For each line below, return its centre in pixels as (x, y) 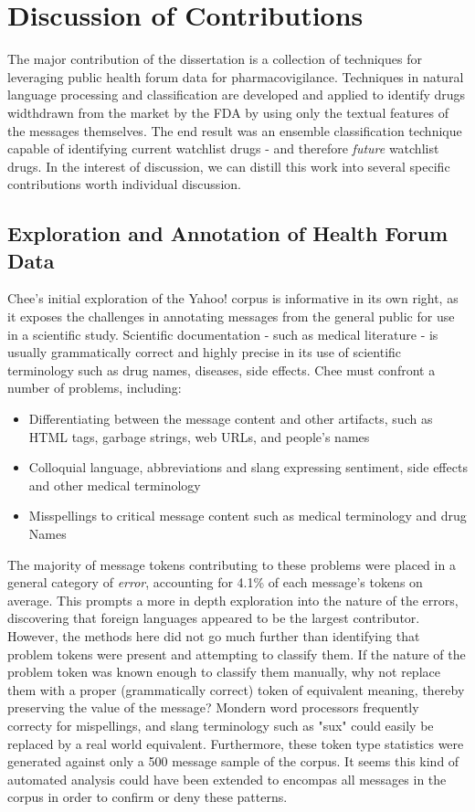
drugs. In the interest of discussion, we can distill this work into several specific (229, 166)
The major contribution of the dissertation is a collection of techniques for (215, 59)
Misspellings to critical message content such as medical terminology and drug (248, 516)
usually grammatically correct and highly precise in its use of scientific (205, 352)
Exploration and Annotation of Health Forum (228, 233)
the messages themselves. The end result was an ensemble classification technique (235, 130)
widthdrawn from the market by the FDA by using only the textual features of (228, 112)
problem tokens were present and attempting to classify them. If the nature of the (237, 654)
